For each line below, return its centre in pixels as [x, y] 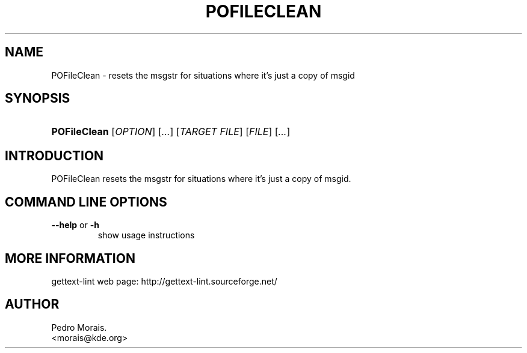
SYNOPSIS [38, 98]
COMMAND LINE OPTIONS [86, 202]
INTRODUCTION [54, 155]
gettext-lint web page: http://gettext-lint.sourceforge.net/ [164, 281]
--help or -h [75, 225]
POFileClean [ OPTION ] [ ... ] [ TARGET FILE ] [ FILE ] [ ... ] [171, 132]
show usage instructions [146, 235]
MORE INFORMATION [70, 258]
